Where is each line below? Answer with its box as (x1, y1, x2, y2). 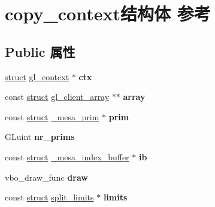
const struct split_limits (5, 191, 94, 203)
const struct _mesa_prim (5, 110, 99, 123)
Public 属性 (5, 42, 75, 60)
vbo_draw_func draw (5, 171, 88, 183)
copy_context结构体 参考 (5, 1, 211, 26)
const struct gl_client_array (5, 90, 110, 103)
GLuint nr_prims (5, 130, 75, 143)
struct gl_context (5, 70, 69, 83)
